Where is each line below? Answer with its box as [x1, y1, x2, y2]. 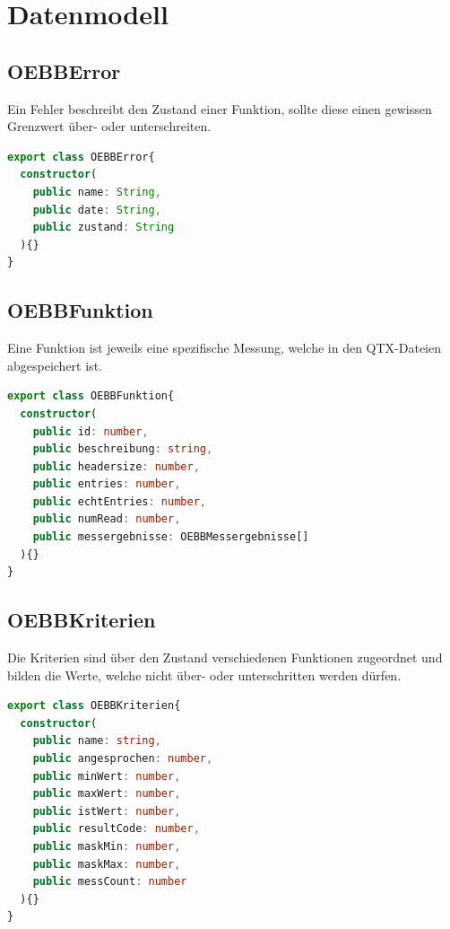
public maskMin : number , [32, 839, 181, 853]
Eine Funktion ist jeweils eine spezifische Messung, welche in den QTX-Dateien [7, 338, 442, 357]
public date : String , [32, 203, 161, 216]
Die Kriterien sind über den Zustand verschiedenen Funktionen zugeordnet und [7, 648, 443, 667]
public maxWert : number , [32, 787, 181, 801]
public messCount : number [32, 875, 187, 889]
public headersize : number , [32, 460, 200, 473]
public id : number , [32, 425, 149, 438]
